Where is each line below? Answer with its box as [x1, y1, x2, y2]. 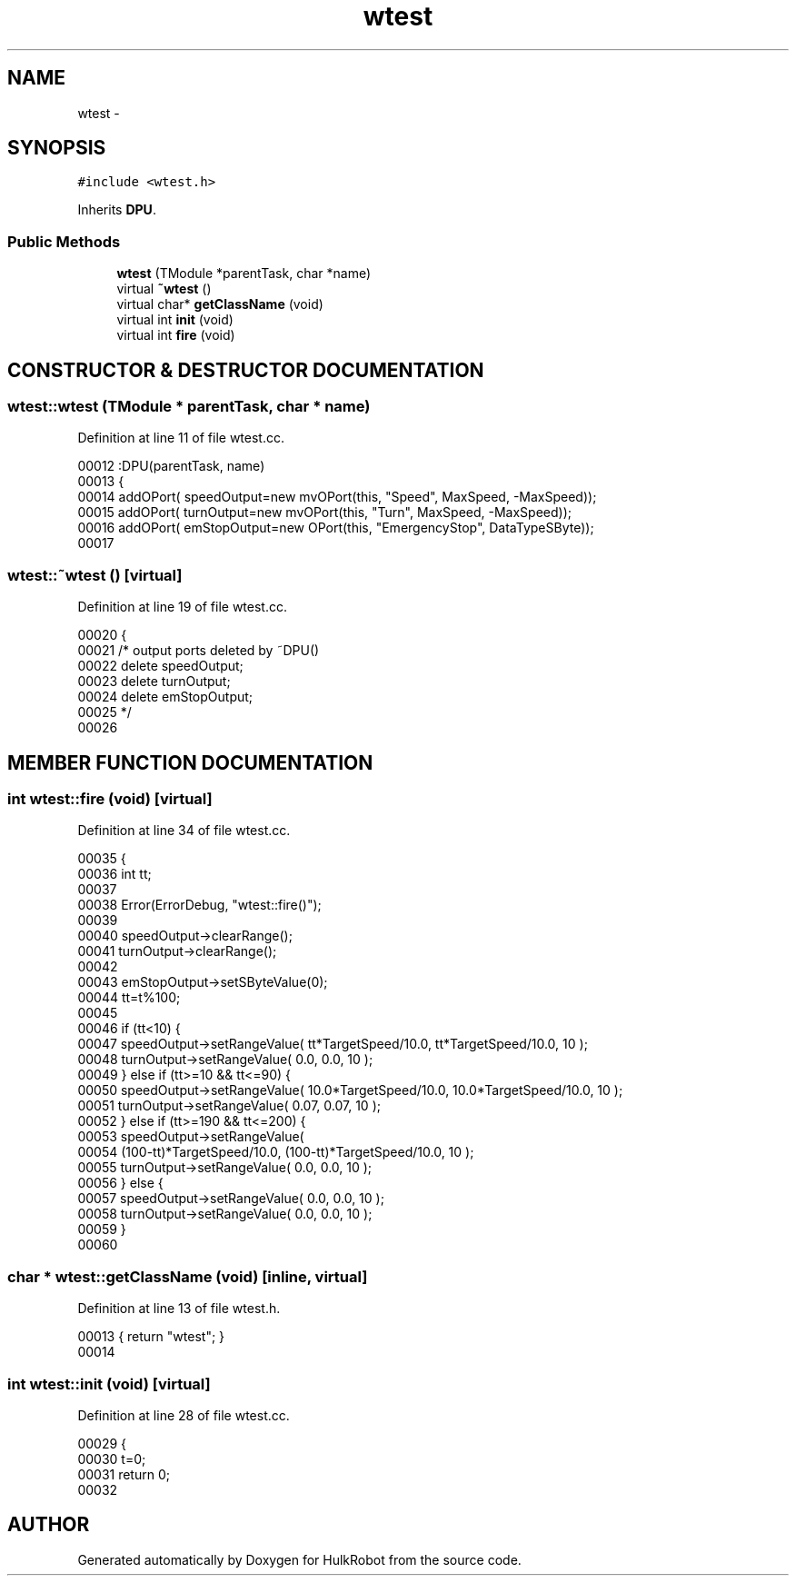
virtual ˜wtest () [116, 281, 212, 297]
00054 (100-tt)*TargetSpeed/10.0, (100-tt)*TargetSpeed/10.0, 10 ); [77, 1144, 474, 1160]
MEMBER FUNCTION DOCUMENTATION [7, 751, 373, 774]
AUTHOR [7, 1513, 90, 1537]
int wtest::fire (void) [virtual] [7, 790, 213, 808]
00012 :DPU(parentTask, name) [77, 458, 265, 474]
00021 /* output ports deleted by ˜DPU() [77, 642, 320, 659]
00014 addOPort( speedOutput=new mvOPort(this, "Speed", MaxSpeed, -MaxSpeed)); [77, 489, 597, 505]
